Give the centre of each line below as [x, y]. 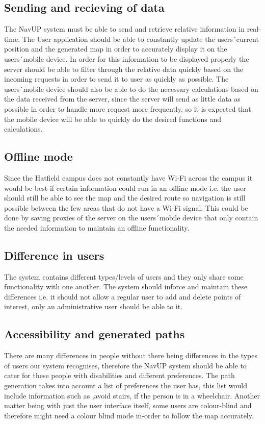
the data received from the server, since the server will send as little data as [122, 99]
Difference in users [54, 255]
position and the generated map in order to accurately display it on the [116, 49]
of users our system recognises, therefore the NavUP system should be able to [125, 365]
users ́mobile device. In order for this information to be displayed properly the [127, 58]
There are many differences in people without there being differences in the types [131, 355]
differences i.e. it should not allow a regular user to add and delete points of [123, 296]
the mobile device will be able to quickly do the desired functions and [113, 119]
